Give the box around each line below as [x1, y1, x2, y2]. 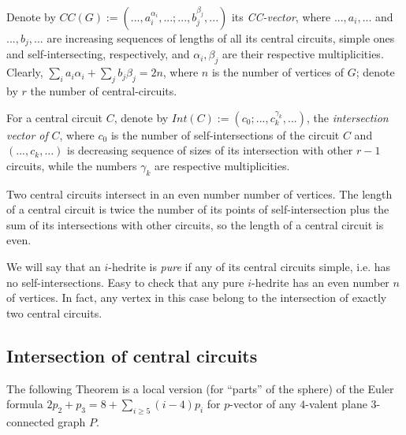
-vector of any [229, 396, 296, 412]
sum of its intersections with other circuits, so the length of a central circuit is [6, 216, 384, 232]
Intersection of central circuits [6, 343, 258, 367]
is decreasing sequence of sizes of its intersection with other [66, 142, 353, 158]
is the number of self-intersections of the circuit [110, 126, 340, 143]
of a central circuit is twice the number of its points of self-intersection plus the [6, 201, 389, 217]
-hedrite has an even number [251, 273, 389, 290]
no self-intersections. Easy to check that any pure [6, 273, 244, 290]
